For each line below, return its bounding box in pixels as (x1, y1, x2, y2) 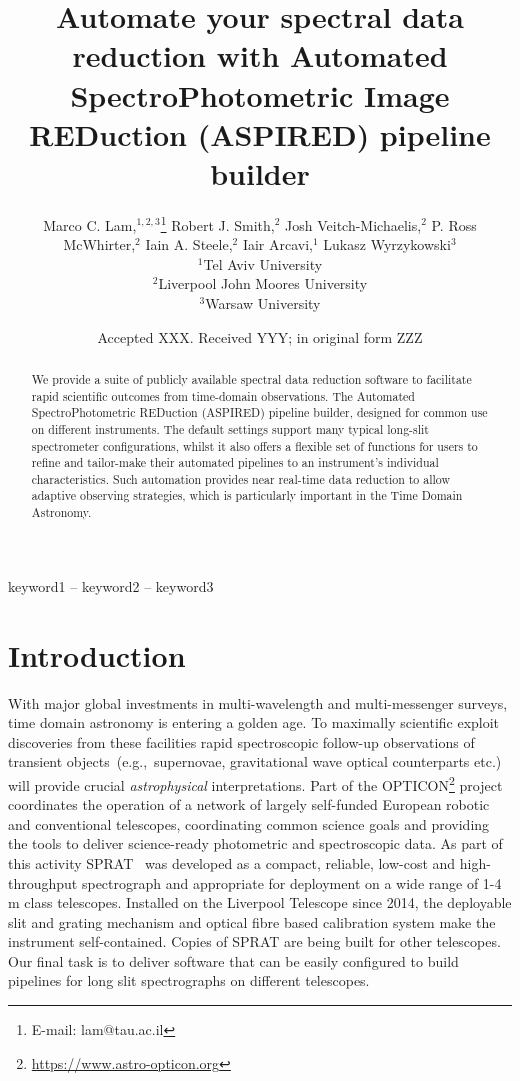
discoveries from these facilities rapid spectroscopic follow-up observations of (8, 731, 475, 752)
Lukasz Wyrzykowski (323, 234, 451, 255)
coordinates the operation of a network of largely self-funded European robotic (8, 794, 490, 815)
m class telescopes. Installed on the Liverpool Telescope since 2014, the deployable (8, 892, 512, 913)
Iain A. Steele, (145, 234, 233, 255)
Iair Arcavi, (242, 234, 313, 255)
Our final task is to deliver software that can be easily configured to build (8, 950, 459, 971)
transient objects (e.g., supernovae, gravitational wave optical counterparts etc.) (8, 751, 502, 772)
